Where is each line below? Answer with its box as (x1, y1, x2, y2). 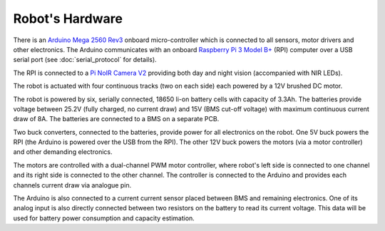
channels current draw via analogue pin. (13, 180, 132, 189)
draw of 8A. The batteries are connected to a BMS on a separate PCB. (13, 115, 220, 123)
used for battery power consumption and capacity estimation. (13, 214, 195, 222)
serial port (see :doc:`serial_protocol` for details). (13, 56, 157, 64)
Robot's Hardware (13, 11, 123, 26)
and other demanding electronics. (13, 148, 113, 156)
